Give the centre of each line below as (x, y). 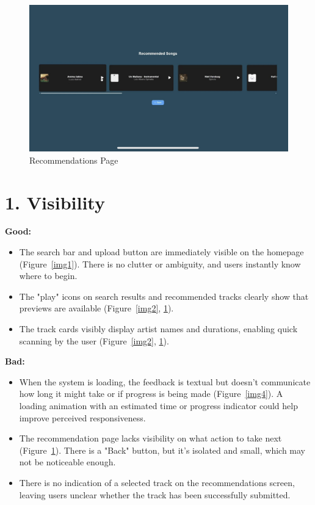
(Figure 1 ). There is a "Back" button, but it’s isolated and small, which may (162, 450)
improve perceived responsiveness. (82, 417)
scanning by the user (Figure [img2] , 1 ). (94, 340)
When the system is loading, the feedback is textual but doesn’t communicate (165, 381)
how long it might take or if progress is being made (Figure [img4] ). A (151, 394)
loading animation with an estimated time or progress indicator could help (158, 405)
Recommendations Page (74, 160)
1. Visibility (55, 202)
